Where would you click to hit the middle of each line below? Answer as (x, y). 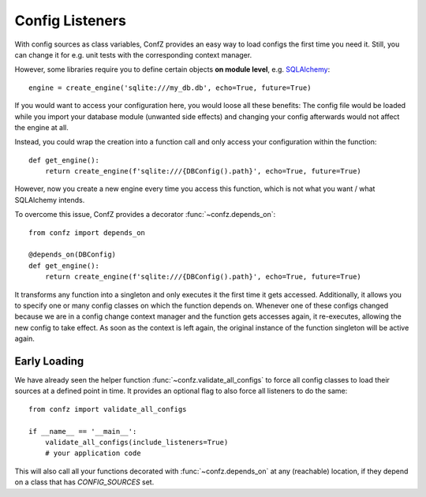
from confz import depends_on (87, 232)
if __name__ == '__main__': (83, 431)
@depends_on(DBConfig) (73, 255)
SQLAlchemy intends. (50, 200)
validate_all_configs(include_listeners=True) (136, 442)
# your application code (93, 453)
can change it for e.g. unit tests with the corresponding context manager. (133, 54)
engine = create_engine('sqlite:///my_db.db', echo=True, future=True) (170, 88)
